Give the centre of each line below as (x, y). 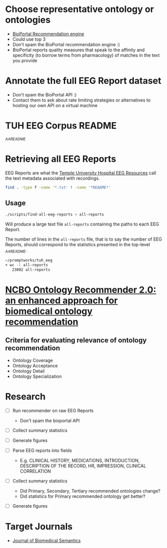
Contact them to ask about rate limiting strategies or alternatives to (81, 100)
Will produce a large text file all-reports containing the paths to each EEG (82, 224)
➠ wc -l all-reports (27, 265)
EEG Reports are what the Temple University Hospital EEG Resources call (81, 173)
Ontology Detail (29, 371)
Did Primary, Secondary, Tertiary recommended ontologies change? (90, 491)
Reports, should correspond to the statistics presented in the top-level (78, 245)
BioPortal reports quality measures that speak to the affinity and (78, 50)
